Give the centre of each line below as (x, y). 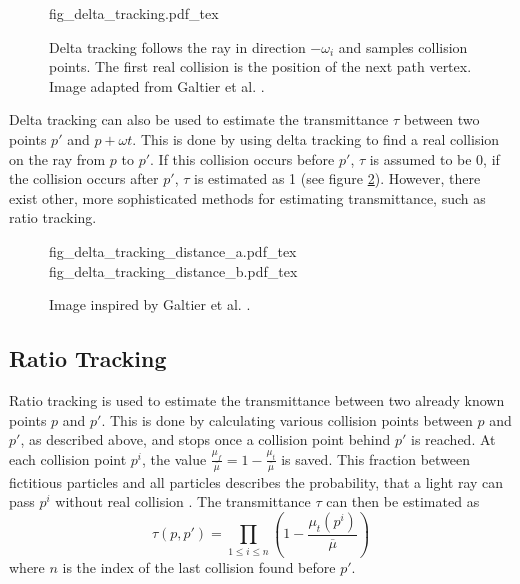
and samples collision (403, 46)
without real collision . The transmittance (183, 501)
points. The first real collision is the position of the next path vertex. (260, 66)
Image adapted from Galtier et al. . (157, 85)
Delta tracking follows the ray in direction (177, 46)
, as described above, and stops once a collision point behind (205, 439)
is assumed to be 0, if (434, 158)
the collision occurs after (84, 178)
